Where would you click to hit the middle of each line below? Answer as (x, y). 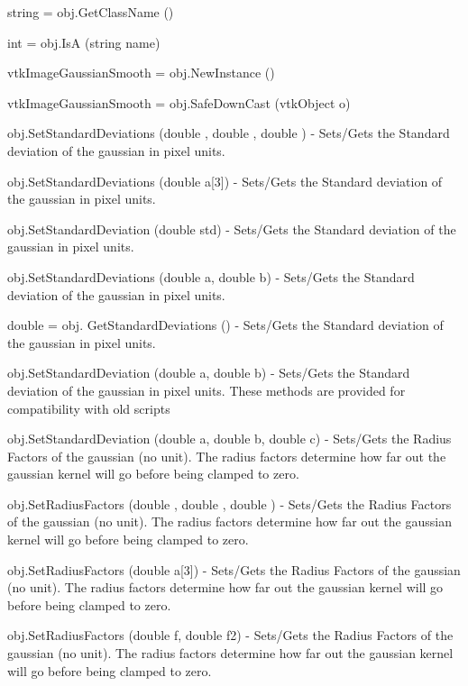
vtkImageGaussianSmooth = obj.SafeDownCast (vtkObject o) (179, 102)
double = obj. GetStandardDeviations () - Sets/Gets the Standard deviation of (225, 325)
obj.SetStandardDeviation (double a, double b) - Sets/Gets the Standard (209, 373)
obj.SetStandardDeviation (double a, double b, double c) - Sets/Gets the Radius (229, 439)
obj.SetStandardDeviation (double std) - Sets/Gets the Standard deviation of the (232, 229)
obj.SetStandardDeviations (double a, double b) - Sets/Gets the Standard (211, 276)
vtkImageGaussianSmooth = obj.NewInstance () (141, 73)
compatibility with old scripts (89, 408)
